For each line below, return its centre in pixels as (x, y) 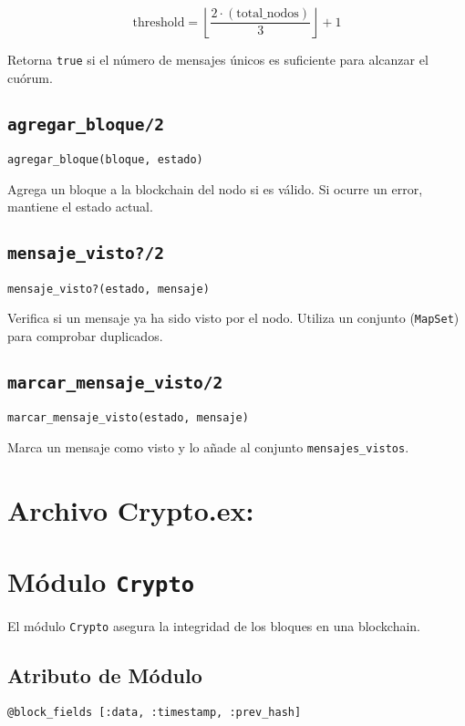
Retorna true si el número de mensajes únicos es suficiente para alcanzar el (218, 59)
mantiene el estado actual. (80, 207)
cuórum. (30, 77)
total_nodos (268, 14)
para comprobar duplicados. (85, 335)
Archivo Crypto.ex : (131, 509)
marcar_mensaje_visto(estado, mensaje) (128, 418)
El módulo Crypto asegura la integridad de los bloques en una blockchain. (214, 626)
